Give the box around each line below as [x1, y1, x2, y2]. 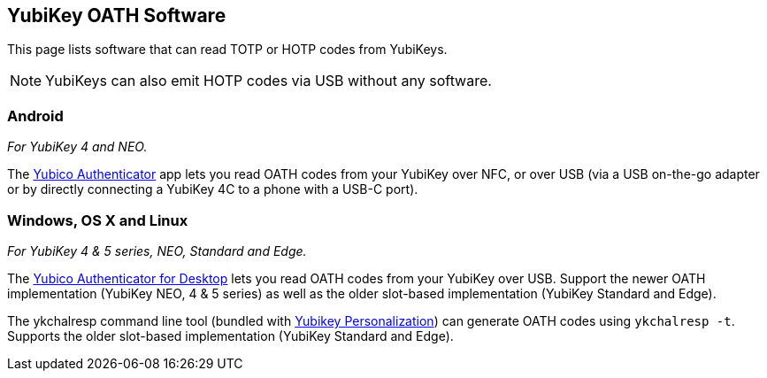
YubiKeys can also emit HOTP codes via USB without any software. [45, 72, 492, 90]
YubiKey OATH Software [7, 4, 226, 27]
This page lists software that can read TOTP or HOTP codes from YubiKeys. [7, 42, 448, 58]
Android [7, 106, 64, 125]
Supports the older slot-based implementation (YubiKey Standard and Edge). [7, 328, 454, 343]
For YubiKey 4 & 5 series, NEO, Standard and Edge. [7, 243, 307, 258]
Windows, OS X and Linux [7, 211, 188, 229]
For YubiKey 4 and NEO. [7, 139, 148, 155]
